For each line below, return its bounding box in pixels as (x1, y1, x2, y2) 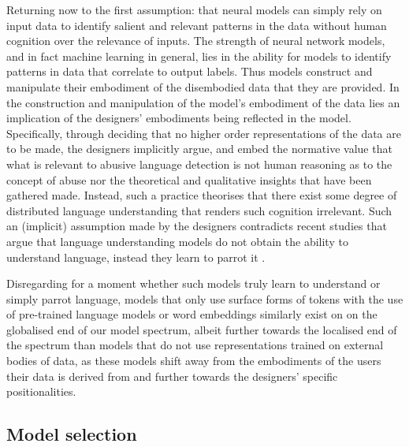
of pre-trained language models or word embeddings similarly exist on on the (6, 306, 377, 322)
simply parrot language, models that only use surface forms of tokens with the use (6, 290, 403, 307)
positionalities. (6, 383, 76, 400)
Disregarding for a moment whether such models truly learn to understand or (6, 275, 381, 292)
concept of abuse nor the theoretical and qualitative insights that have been (6, 171, 372, 188)
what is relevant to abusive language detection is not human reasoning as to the (6, 155, 392, 172)
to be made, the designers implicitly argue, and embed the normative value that (6, 140, 392, 157)
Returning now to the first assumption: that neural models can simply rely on (6, 2, 382, 17)
